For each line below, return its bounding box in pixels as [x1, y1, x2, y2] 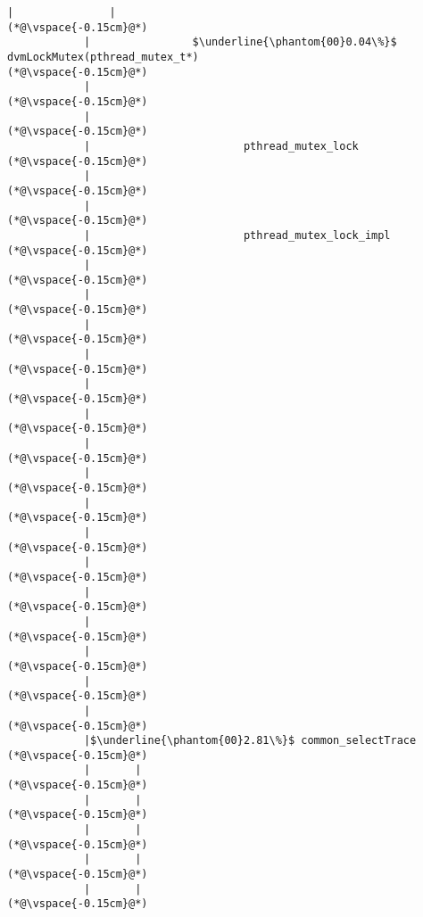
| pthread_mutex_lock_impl [83, 228, 391, 242]
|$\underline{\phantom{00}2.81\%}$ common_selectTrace [83, 734, 417, 748]
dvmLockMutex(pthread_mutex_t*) [7, 50, 199, 63]
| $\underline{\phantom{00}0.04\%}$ [83, 36, 397, 49]
